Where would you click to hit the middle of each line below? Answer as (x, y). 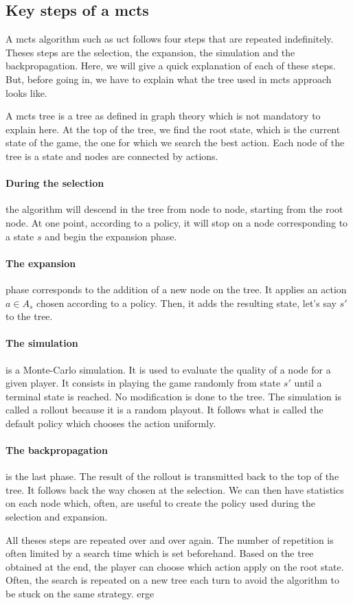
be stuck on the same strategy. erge (80, 594)
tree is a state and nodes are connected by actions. (112, 156)
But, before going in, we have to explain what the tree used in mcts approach (169, 79)
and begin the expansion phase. (111, 236)
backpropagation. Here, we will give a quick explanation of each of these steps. (171, 66)
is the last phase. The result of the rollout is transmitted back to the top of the (172, 476)
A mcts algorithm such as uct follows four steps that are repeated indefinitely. (170, 39)
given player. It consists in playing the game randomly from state (143, 383)
